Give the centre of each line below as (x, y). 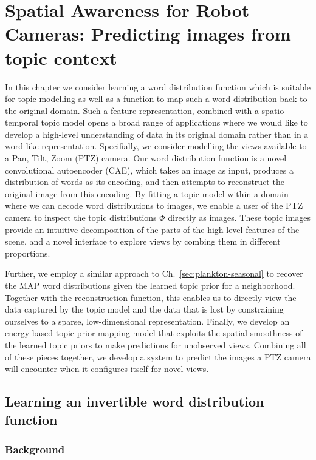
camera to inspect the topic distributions (81, 218)
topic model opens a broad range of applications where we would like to (174, 122)
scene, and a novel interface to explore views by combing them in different (143, 241)
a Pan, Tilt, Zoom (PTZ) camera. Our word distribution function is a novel (146, 158)
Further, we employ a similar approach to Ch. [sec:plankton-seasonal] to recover (154, 273)
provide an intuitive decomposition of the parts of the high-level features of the (152, 229)
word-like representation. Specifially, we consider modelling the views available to (156, 146)
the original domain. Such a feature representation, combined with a (132, 110)
